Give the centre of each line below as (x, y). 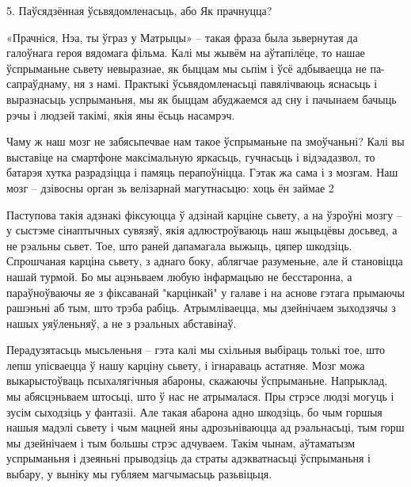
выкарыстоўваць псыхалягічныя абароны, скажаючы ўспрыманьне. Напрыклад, (197, 380)
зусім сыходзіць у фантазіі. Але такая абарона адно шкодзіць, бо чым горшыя (194, 411)
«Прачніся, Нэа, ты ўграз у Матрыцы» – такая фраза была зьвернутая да (182, 37)
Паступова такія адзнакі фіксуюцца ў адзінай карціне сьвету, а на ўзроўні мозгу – (204, 214)
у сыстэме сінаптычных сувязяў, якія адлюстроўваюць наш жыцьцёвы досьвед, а (202, 230)
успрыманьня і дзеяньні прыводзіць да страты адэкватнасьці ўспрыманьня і (189, 458)
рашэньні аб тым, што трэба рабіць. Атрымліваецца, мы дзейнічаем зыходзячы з (201, 308)
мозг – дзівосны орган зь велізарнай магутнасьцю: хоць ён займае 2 (170, 187)
